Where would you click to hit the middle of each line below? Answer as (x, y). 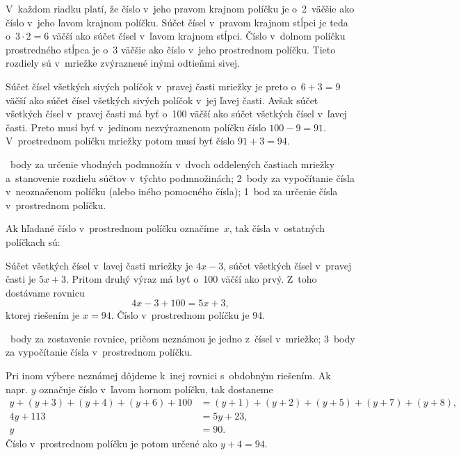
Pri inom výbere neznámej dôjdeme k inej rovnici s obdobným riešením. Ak (168, 375)
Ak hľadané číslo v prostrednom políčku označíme (112, 228)
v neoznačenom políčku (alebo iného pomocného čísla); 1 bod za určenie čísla (172, 191)
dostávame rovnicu (45, 292)
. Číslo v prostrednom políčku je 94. (188, 315)
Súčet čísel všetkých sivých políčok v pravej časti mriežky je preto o (151, 86)
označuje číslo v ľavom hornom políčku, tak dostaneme (156, 389)
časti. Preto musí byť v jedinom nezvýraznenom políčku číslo (136, 127)
